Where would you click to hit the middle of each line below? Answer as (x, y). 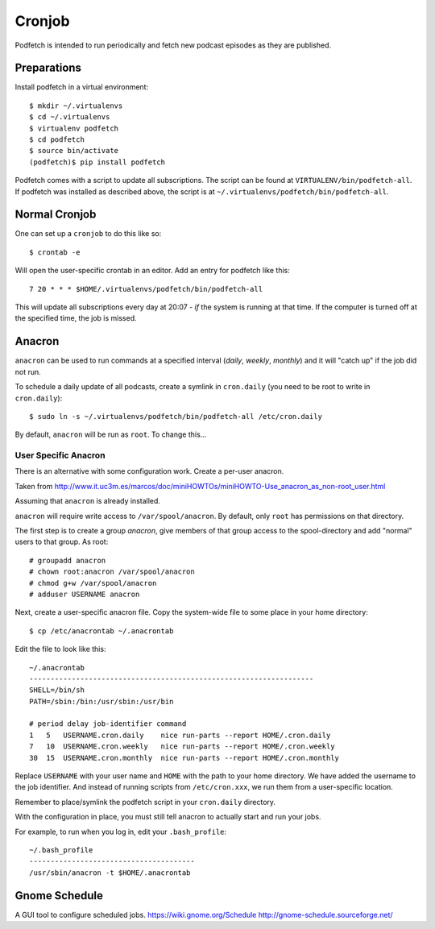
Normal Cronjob (56, 215)
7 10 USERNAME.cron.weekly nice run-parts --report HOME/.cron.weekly (182, 747)
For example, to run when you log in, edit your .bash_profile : (121, 832)
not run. (28, 371)
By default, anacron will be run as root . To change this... (111, 434)
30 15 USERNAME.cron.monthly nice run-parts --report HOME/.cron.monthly (184, 758)
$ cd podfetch (57, 140)
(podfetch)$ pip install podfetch (97, 162)
